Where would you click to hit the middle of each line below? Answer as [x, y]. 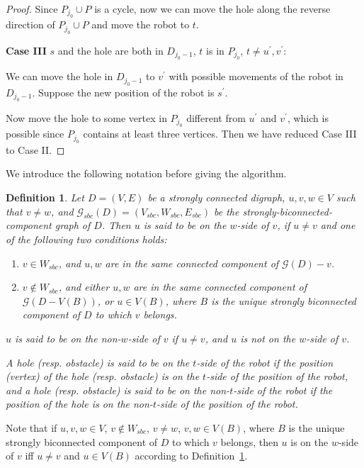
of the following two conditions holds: [86, 239]
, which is [308, 118]
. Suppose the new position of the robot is [123, 92]
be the [226, 211]
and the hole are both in [110, 50]
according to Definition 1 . [191, 456]
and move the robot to [141, 24]
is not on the [268, 338]
